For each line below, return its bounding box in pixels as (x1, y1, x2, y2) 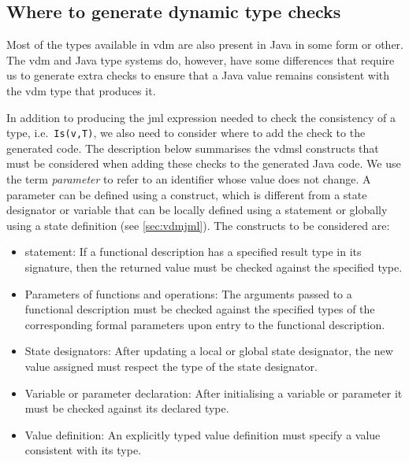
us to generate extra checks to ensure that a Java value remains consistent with (6, 67, 390, 83)
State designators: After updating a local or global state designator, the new (24, 343, 393, 359)
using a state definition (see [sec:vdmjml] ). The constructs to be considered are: (6, 217, 390, 233)
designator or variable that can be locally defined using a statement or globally (6, 202, 388, 218)
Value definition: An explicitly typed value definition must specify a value (24, 426, 381, 443)
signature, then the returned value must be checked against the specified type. (24, 258, 403, 275)
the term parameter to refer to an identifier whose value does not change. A (6, 171, 371, 187)
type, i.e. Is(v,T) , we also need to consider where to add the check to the (6, 124, 366, 141)
